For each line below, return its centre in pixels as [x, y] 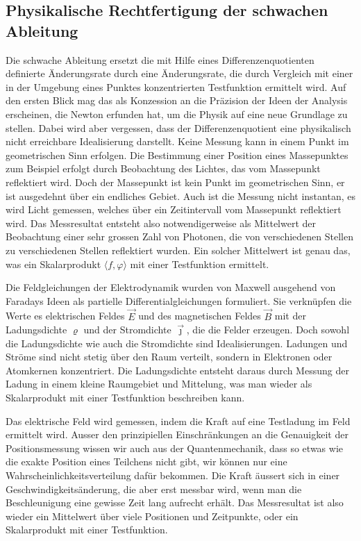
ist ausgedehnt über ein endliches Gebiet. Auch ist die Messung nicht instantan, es [180, 195]
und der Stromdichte [127, 330]
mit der [290, 316]
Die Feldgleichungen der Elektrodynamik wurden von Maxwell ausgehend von [171, 287]
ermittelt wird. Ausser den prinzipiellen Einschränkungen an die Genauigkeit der [177, 434]
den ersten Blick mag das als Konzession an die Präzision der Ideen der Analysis [177, 100]
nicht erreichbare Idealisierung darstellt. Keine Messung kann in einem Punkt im [177, 141]
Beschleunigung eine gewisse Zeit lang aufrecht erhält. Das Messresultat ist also [175, 502]
